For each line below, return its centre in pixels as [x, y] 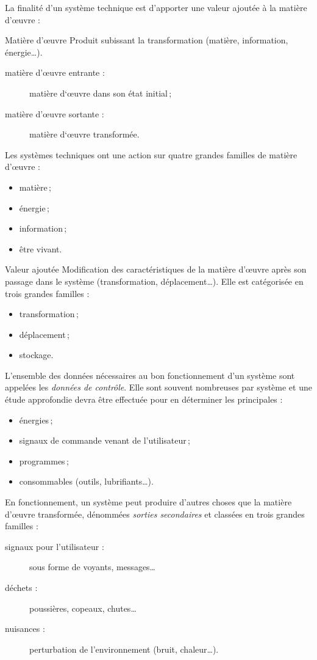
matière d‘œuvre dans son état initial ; [101, 93]
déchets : [21, 587]
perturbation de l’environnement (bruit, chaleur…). [124, 649]
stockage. [36, 355]
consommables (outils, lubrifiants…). [86, 481]
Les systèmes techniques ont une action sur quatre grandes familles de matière [151, 154]
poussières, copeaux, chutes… [83, 608]
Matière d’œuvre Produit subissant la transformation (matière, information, [147, 40]
